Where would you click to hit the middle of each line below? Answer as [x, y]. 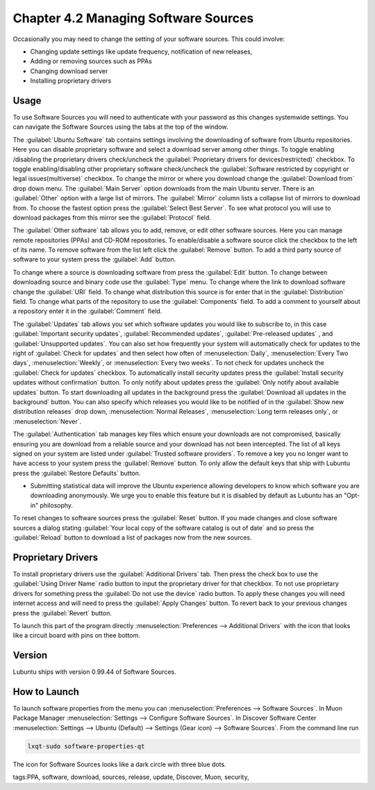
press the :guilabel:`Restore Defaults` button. [77, 473]
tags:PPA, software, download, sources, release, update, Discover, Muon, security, [131, 777]
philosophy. [56, 505]
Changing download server [69, 71]
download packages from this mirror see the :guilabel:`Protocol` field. [112, 217]
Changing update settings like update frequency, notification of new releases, [141, 51]
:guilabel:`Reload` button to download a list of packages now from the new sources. [133, 538]
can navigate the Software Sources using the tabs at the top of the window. [120, 127]
